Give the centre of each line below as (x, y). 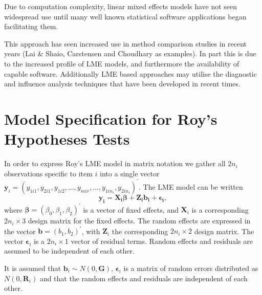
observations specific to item (48, 173)
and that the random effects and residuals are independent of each (144, 278)
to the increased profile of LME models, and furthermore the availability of (122, 63)
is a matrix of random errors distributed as (191, 268)
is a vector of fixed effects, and (131, 209)
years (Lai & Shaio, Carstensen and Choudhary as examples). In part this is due (130, 53)
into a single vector (130, 173)
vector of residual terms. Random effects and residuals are (162, 241)
